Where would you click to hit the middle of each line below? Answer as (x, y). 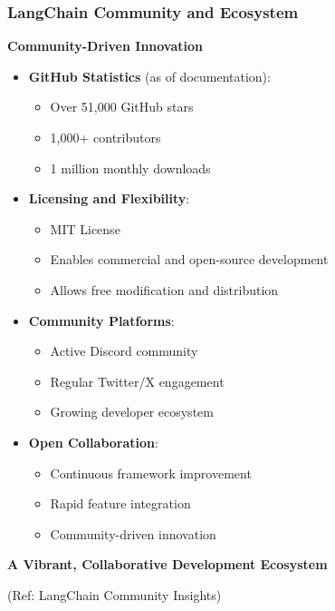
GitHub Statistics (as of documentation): (149, 76)
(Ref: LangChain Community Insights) (115, 594)
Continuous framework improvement (151, 473)
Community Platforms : (101, 320)
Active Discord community (124, 351)
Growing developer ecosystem (132, 412)
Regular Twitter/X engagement (137, 381)
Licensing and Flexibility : (109, 198)
